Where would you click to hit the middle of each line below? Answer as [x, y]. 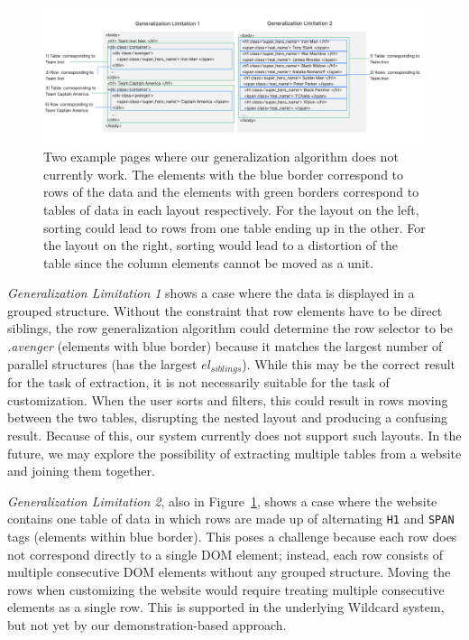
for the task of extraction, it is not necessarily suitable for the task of [198, 382]
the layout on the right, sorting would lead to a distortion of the [221, 245]
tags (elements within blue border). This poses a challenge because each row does [232, 536]
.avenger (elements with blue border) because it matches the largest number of [225, 346]
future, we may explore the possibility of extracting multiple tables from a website [234, 453]
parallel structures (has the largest [102, 363]
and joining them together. [81, 471]
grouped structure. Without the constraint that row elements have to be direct [225, 310]
